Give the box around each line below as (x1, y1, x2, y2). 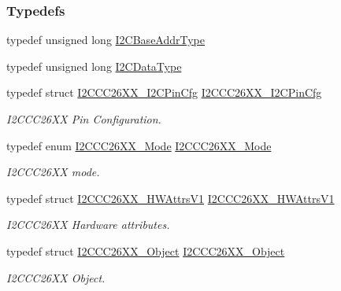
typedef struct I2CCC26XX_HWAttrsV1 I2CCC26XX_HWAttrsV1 (6, 190, 335, 206)
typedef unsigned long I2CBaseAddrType (6, 31, 206, 48)
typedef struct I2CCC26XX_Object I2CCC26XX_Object (6, 242, 285, 259)
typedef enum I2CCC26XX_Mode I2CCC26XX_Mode (6, 137, 272, 153)
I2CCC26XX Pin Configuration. (6, 111, 161, 127)
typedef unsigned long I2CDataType (6, 57, 182, 74)
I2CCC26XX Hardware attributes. (6, 216, 170, 233)
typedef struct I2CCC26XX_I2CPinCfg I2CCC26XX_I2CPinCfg (6, 84, 322, 101)
